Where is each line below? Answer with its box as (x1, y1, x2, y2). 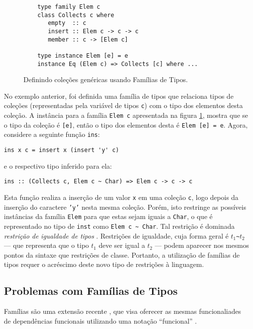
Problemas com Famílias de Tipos (4, 283, 178, 298)
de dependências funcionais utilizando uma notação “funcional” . (4, 315, 197, 326)
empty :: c (48, 20, 86, 27)
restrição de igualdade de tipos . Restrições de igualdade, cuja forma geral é (4, 230, 229, 241)
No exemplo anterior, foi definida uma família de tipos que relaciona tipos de (4, 90, 234, 101)
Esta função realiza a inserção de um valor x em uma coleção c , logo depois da (4, 192, 239, 202)
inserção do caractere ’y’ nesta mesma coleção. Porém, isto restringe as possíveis (4, 201, 246, 212)
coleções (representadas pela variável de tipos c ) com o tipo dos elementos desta (4, 100, 243, 110)
